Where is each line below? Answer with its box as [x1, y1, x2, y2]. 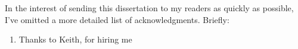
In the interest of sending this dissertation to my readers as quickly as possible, [5, 2, 294, 14]
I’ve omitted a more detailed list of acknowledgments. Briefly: [5, 13, 229, 25]
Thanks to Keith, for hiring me [18, 33, 132, 45]
